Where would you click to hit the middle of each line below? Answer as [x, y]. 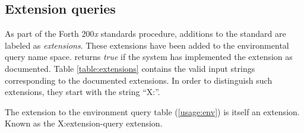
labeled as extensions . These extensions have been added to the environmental [147, 45]
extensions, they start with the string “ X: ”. [83, 92]
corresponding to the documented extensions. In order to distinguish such [139, 80]
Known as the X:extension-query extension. [84, 123]
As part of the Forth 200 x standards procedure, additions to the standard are [145, 34]
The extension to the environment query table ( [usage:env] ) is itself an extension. [152, 111]
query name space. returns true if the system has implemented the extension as [149, 57]
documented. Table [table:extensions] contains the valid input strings [130, 68]
